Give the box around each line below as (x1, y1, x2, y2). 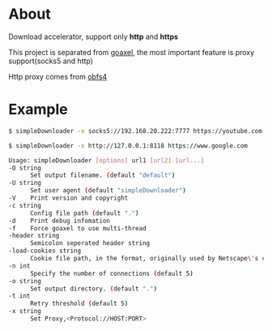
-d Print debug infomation (8, 217, 111, 225)
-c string (8, 201, 42, 209)
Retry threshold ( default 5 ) (29, 299, 129, 308)
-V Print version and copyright (8, 194, 129, 202)
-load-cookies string (8, 247, 82, 256)
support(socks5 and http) (8, 56, 94, 66)
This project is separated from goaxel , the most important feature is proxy (8, 47, 255, 57)
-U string (8, 179, 42, 187)
